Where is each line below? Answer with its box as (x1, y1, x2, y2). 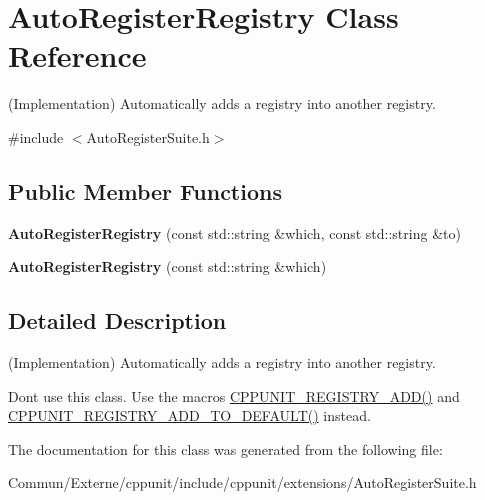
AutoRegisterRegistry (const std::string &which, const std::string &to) (8, 222, 461, 243)
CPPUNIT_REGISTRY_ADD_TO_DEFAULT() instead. (8, 405, 371, 426)
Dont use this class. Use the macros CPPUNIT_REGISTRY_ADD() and (8, 385, 460, 406)
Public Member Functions (8, 175, 282, 206)
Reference (8, 35, 147, 76)
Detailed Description (8, 305, 227, 336)
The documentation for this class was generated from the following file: (8, 438, 443, 459)
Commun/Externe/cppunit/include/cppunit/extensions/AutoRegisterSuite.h (8, 472, 477, 493)
